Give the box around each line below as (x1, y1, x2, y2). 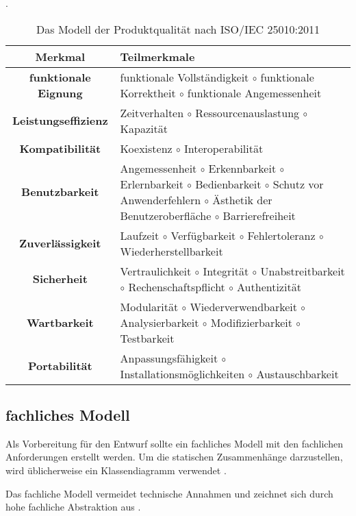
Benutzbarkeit (21, 184, 99, 200)
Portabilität (27, 358, 92, 374)
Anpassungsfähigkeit (120, 349, 218, 366)
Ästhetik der (212, 191, 272, 208)
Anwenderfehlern (120, 191, 201, 208)
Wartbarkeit (26, 314, 94, 330)
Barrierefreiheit (222, 207, 296, 223)
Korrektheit (120, 84, 176, 101)
